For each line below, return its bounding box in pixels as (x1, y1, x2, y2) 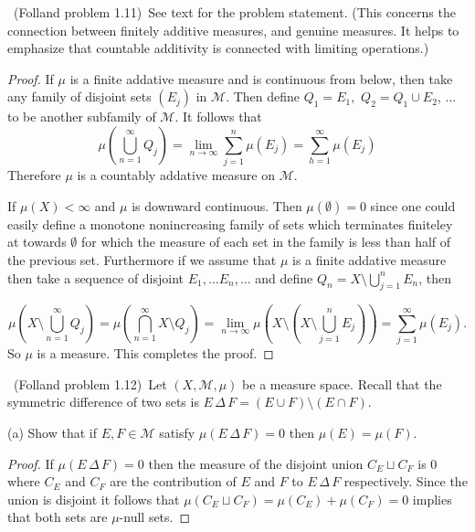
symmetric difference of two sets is (7, 392, 199, 411)
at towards (7, 232, 67, 251)
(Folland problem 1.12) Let (13, 374, 167, 393)
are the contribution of (110, 472, 237, 491)
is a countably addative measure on (77, 165, 275, 185)
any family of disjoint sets (7, 87, 152, 106)
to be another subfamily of (7, 107, 156, 126)
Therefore (7, 165, 61, 185)
